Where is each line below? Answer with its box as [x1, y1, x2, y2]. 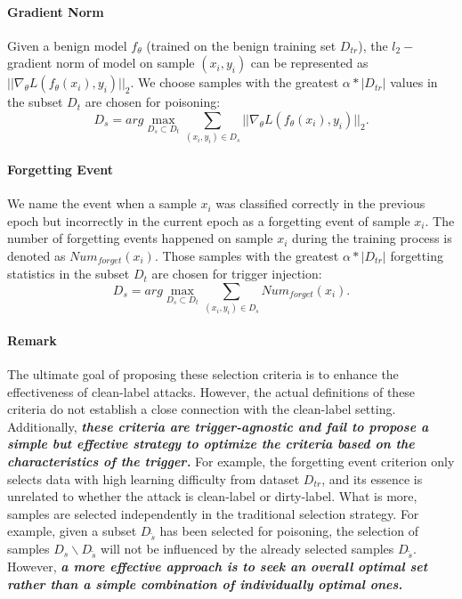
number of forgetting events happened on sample [7, 229, 273, 247]
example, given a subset [7, 522, 137, 540]
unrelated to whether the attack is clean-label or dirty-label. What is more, [7, 487, 417, 506]
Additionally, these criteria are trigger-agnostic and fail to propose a [7, 417, 429, 435]
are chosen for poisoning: [85, 93, 221, 111]
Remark [7, 330, 57, 349]
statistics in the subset [7, 264, 130, 283]
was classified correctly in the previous [215, 194, 426, 213]
